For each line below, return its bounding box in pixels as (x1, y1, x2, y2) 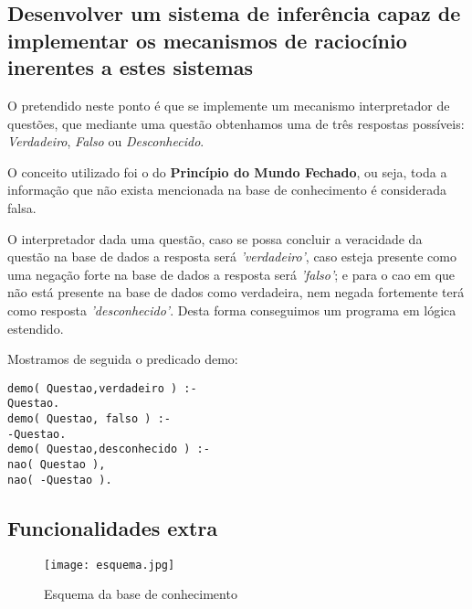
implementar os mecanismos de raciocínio (7, 26, 407, 54)
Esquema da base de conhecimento (44, 584, 237, 604)
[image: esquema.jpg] (44, 558, 175, 572)
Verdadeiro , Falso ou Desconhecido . (7, 132, 205, 151)
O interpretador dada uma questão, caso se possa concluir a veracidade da (7, 229, 423, 248)
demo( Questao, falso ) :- (7, 412, 171, 426)
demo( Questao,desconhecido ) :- (7, 443, 210, 456)
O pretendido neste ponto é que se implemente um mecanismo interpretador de (7, 95, 450, 114)
